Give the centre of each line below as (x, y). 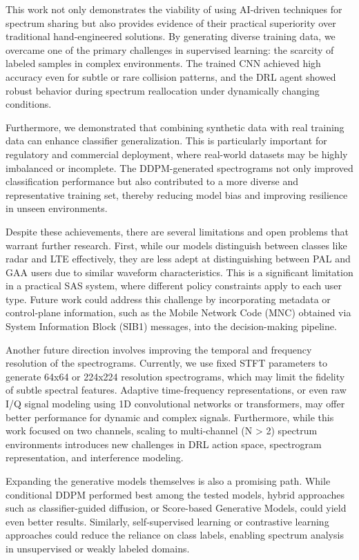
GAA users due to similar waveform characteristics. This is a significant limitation (179, 272)
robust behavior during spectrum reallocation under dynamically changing (163, 90)
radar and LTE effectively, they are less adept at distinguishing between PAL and (178, 259)
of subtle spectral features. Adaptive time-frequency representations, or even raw (176, 390)
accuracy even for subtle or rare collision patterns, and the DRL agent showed (171, 76)
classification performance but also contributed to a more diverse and (152, 181)
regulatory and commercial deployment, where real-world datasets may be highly (177, 154)
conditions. (29, 104)
